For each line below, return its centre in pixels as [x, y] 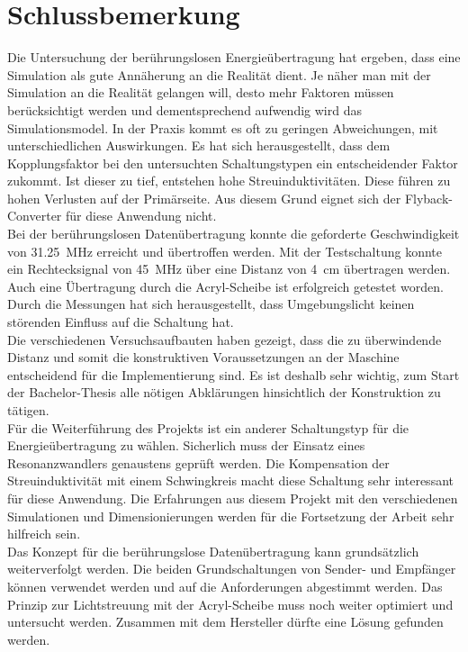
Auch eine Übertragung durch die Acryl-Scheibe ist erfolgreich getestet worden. [225, 286]
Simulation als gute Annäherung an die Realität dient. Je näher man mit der [219, 74]
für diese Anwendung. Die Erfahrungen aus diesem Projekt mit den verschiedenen [233, 498]
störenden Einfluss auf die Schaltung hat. [121, 322]
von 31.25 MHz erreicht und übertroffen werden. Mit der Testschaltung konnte [225, 251]
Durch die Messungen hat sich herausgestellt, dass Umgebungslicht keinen [211, 304]
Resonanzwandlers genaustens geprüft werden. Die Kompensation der [198, 462]
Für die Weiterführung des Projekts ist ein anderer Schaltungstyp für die [208, 427]
